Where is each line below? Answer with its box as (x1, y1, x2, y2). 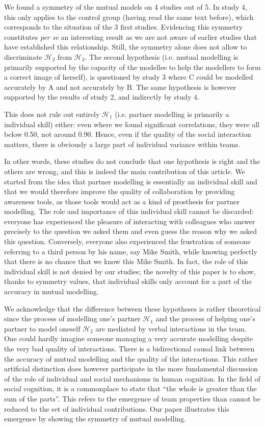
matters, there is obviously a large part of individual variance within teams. (4, 138, 241, 149)
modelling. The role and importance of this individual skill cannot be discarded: (4, 206, 254, 217)
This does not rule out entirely (4, 108, 100, 119)
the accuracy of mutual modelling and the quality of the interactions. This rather (4, 353, 258, 364)
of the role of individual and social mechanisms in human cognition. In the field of (4, 373, 260, 384)
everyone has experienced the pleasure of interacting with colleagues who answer (4, 216, 255, 226)
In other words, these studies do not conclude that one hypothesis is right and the (4, 156, 260, 167)
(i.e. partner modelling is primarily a (115, 108, 229, 119)
